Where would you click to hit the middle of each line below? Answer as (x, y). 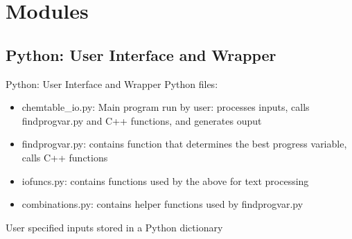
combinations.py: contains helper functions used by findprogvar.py (162, 204)
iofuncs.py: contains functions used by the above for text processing (165, 180)
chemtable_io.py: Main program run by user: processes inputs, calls (166, 107)
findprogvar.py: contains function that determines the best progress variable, (184, 144)
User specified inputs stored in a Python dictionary (114, 227)
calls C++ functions (65, 157)
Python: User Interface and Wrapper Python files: (112, 83)
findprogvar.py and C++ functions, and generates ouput (142, 120)
